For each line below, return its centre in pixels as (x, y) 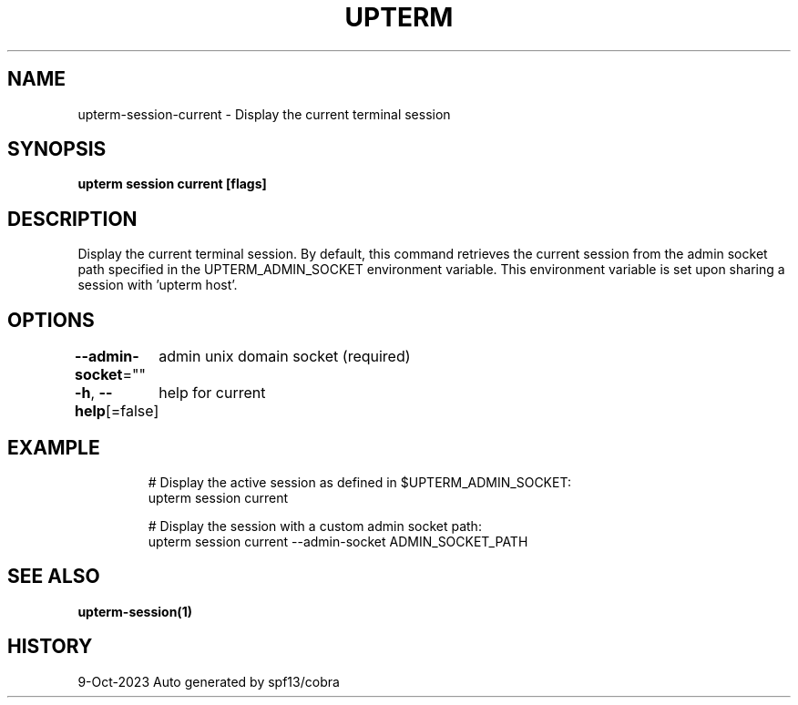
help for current (212, 393)
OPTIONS (51, 320)
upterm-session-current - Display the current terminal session (264, 114)
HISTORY (50, 647)
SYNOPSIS (57, 149)
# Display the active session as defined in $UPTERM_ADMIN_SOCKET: (359, 482)
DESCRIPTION (72, 219)
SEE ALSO (54, 577)
